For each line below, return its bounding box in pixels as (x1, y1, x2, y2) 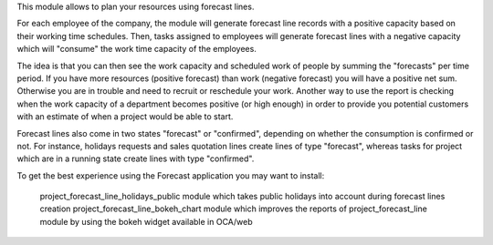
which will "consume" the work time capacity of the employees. (16, 44, 257, 55)
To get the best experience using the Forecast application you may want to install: (16, 169, 325, 181)
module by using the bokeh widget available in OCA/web (39, 216, 253, 227)
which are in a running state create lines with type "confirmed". (16, 153, 255, 164)
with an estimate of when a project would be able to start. (16, 111, 234, 122)
